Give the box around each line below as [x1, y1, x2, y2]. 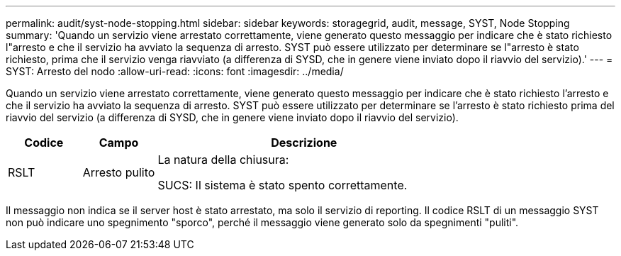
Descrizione [271, 135, 337, 150]
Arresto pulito [82, 165, 155, 179]
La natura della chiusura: [157, 152, 289, 167]
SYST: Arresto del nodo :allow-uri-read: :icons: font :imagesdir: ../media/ [6, 65, 344, 77]
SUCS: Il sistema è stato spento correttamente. [157, 178, 408, 192]
